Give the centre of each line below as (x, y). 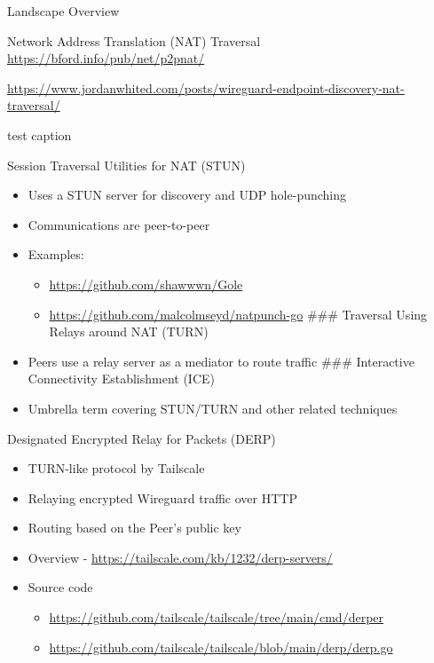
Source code (60, 587)
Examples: (56, 254)
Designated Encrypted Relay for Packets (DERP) (142, 438)
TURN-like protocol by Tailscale (116, 468)
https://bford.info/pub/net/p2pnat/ (106, 58)
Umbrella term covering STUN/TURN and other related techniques (213, 408)
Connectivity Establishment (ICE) (121, 379)
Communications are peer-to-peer (119, 224)
